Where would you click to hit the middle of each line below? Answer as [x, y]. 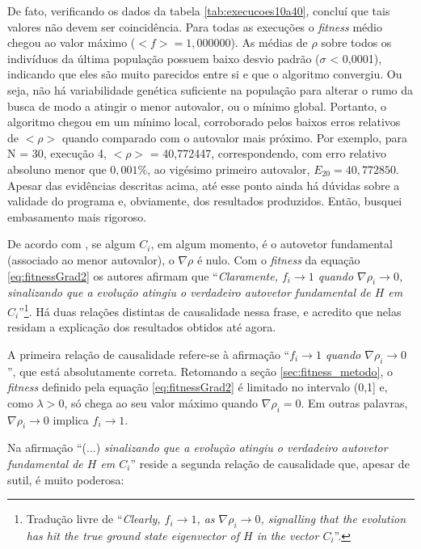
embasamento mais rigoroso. [77, 216]
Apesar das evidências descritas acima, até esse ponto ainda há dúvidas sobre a [204, 185]
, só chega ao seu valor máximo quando [161, 402]
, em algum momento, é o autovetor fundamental [272, 244]
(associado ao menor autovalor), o [91, 259]
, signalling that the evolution [333, 519]
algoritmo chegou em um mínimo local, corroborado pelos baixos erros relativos [204, 122]
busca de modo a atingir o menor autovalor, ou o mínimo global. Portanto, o [197, 106]
